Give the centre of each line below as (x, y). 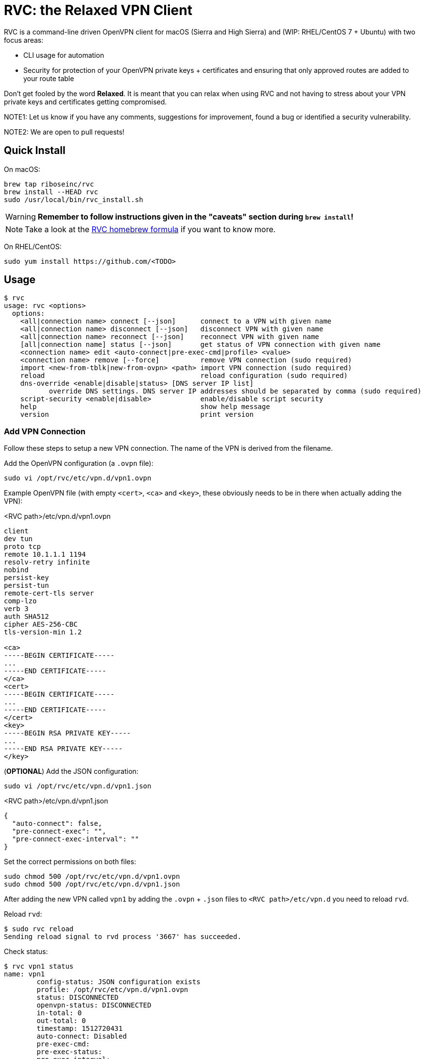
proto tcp (22, 547)
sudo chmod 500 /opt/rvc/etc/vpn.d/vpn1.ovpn (92, 877)
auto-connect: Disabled (82, 1036)
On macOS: (22, 169)
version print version (137, 415)
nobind (16, 570)
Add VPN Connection (45, 431)
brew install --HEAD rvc (51, 192)
